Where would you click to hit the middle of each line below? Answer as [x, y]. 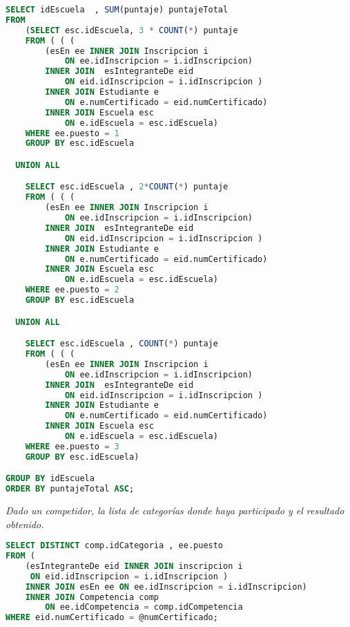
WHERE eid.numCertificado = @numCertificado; [112, 618]
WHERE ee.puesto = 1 [72, 133]
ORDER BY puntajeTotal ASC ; [70, 489]
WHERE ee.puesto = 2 [72, 290]
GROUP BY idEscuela [50, 479]
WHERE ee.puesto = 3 [72, 446]
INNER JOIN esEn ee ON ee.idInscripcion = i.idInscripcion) [166, 587]
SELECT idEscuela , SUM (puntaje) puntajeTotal [117, 10]
